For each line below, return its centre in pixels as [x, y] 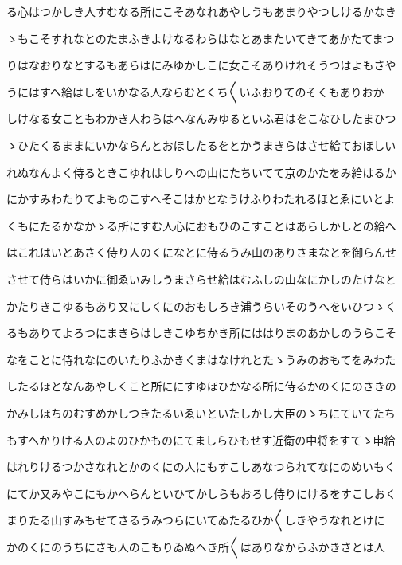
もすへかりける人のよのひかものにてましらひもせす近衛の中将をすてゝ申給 [201, 439]
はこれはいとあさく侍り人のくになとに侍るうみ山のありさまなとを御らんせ [201, 252]
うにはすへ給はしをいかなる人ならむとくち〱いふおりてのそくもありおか [195, 91]
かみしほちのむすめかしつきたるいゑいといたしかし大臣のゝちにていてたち [201, 412]
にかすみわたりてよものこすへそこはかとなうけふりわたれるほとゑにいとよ [201, 199]
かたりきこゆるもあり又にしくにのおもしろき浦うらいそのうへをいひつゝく [201, 306]
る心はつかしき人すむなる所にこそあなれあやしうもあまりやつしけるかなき [201, 11]
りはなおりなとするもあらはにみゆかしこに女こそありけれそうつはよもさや [201, 65]
